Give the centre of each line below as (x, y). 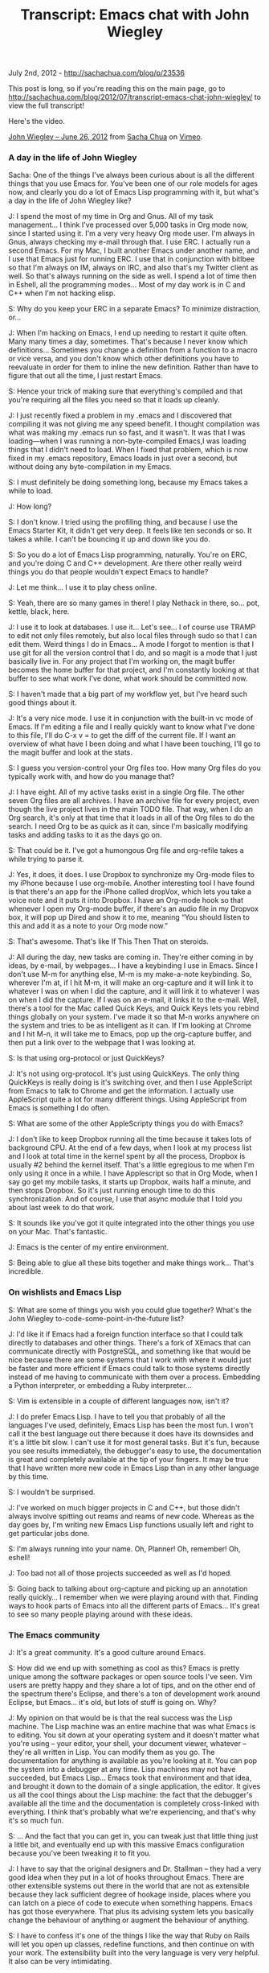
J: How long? (30, 507)
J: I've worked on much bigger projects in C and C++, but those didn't (124, 1507)
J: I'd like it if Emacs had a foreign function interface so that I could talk (126, 1334)
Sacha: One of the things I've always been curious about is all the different (131, 175)
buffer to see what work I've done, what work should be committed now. (128, 678)
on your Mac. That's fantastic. (58, 1232)
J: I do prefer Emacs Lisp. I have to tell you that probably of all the (117, 1416)
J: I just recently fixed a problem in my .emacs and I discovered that (120, 415)
